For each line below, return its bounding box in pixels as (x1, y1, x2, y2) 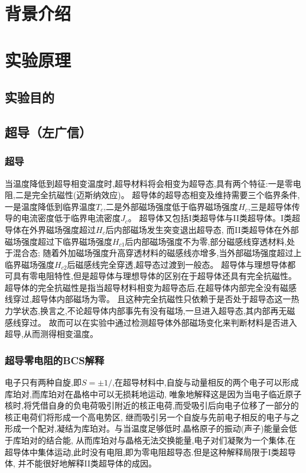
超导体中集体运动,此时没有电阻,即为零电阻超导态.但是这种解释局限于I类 (5, 445, 279, 458)
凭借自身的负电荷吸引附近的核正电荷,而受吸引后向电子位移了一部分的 (31, 399, 299, 412)
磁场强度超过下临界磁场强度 (5, 235, 112, 247)
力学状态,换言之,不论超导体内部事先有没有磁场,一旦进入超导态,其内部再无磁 (5, 304, 295, 317)
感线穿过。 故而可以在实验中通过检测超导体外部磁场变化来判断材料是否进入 (5, 316, 297, 328)
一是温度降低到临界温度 (5, 200, 96, 212)
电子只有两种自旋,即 (5, 376, 82, 388)
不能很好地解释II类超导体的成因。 (26, 457, 157, 469)
